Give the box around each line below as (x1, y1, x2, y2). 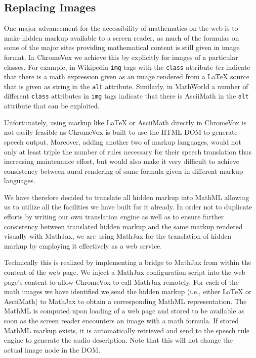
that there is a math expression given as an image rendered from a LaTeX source (4, 71, 250, 82)
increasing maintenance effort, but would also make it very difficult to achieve (4, 156, 239, 166)
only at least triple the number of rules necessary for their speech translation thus (4, 146, 252, 156)
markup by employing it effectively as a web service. (4, 240, 162, 251)
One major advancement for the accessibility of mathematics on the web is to (4, 23, 238, 33)
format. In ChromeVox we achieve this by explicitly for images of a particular (4, 51, 238, 62)
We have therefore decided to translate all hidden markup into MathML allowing (4, 192, 250, 202)
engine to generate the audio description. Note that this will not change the (4, 335, 233, 345)
